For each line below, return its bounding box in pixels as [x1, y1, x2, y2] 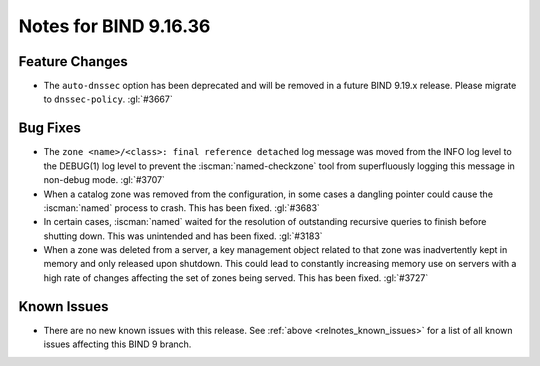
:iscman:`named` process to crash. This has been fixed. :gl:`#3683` [43, 201, 320, 214]
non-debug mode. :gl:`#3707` [43, 174, 165, 186]
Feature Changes [18, 53, 129, 70]
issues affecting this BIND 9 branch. [43, 338, 192, 350]
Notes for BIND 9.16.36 [18, 15, 211, 37]
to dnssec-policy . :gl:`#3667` [43, 93, 174, 105]
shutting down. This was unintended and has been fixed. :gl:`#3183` [43, 230, 324, 242]
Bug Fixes [18, 120, 82, 137]
